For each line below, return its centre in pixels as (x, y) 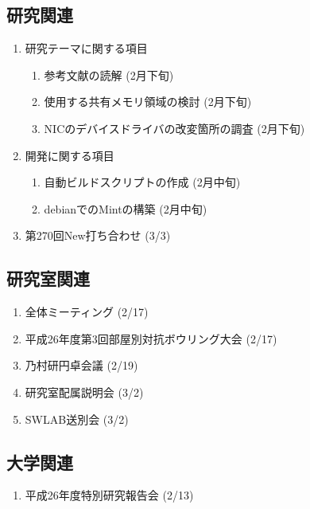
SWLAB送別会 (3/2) (77, 419)
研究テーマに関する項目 (86, 48)
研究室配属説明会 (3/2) (84, 392)
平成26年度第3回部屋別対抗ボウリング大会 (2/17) (151, 338)
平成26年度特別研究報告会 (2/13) (109, 495)
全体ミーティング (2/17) (87, 312)
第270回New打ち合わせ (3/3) (98, 235)
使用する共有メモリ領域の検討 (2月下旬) (148, 102)
